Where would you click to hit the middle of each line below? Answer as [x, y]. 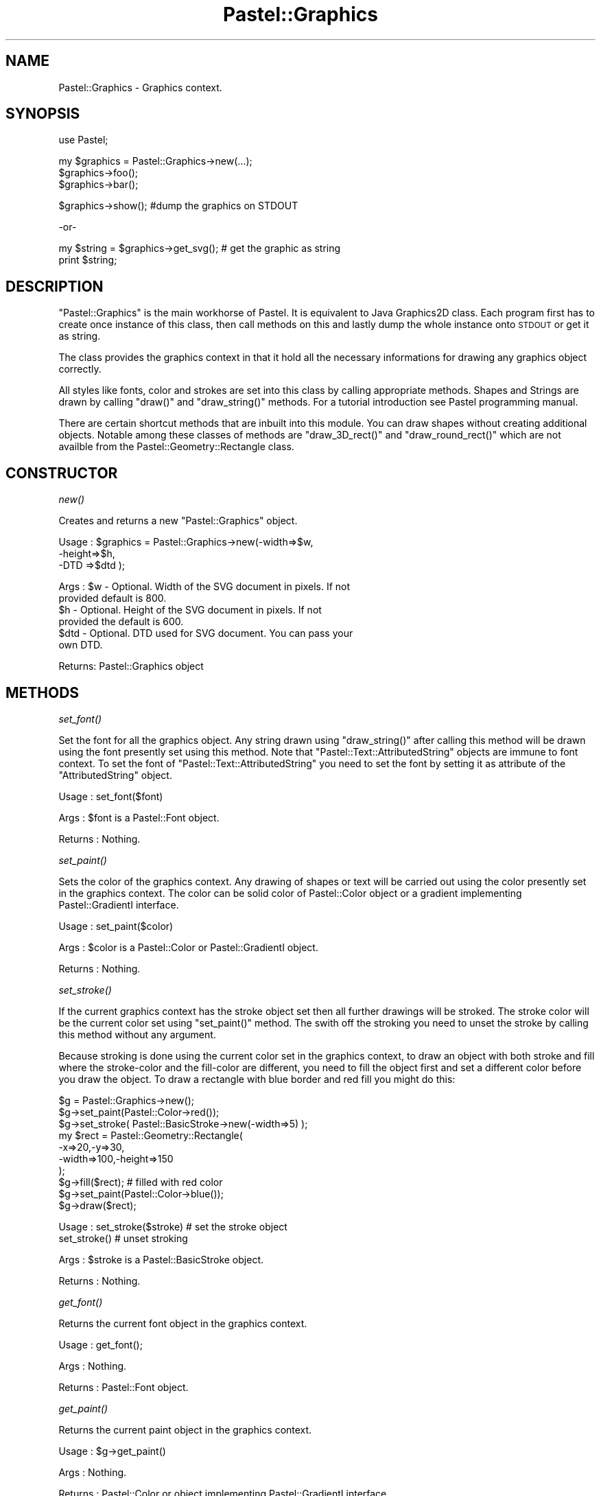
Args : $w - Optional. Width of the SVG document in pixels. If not [204, 587]
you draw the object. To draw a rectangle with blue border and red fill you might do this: [257, 1079]
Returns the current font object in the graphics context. [183, 1323]
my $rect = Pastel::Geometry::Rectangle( [151, 1135]
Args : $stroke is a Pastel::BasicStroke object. [161, 1259]
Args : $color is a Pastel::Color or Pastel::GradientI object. [188, 947]
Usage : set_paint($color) [116, 926]
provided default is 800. [113, 598]
